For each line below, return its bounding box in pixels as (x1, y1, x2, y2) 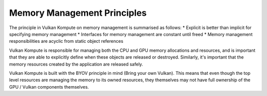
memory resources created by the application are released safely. (9, 61, 143, 67)
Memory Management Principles (9, 7, 147, 18)
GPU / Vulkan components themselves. (9, 84, 89, 90)
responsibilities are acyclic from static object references (9, 38, 124, 44)
